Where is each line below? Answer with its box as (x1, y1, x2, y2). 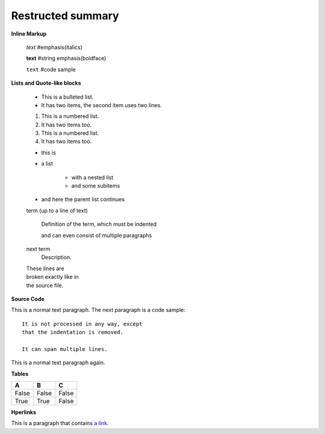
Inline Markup (11, 30, 47, 37)
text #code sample (26, 66, 76, 73)
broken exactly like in (26, 273, 79, 281)
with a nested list (71, 173, 114, 181)
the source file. (26, 282, 64, 289)
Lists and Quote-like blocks (11, 79, 81, 87)
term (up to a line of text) (26, 206, 88, 214)
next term (26, 245, 51, 252)
